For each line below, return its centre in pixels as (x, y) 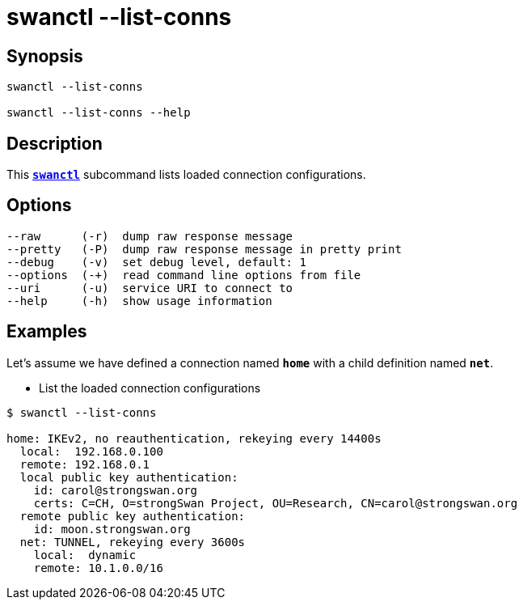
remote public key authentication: (133, 516)
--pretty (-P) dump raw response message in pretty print (204, 249)
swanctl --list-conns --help (99, 113)
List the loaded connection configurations (150, 388)
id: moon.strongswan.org (112, 529)
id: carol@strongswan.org (116, 490)
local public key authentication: (129, 477)
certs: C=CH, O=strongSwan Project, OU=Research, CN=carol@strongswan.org (276, 503)
